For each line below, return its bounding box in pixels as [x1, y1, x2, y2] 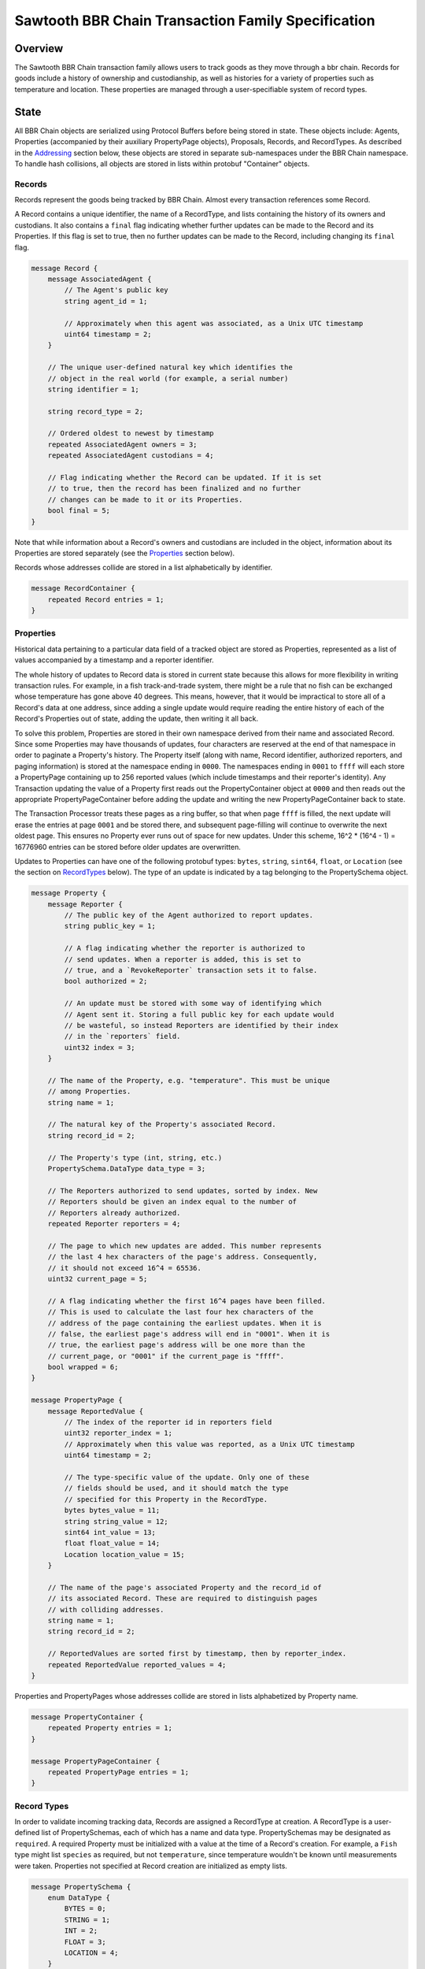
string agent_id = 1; [64, 296, 148, 306]
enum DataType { [47, 1893, 110, 1902]
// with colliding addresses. [47, 1605, 164, 1614]
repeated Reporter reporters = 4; [47, 1219, 181, 1228]
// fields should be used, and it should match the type [64, 1484, 289, 1493]
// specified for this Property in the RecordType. [64, 1495, 268, 1504]
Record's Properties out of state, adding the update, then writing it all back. [14, 714, 259, 724]
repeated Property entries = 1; [47, 1723, 173, 1733]
